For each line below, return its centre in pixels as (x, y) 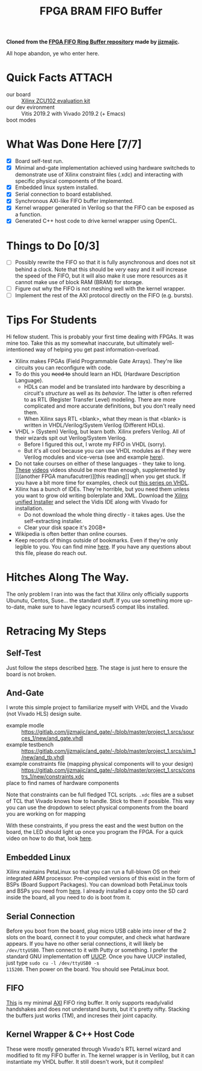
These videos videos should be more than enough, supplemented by (100, 470)
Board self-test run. (39, 161)
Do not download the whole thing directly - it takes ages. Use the (104, 514)
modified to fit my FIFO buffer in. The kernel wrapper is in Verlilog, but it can (100, 1055)
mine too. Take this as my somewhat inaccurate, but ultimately (84, 343)
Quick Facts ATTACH (59, 78)
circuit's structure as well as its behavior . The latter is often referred (108, 393)
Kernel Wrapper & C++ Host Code (71, 1035)
